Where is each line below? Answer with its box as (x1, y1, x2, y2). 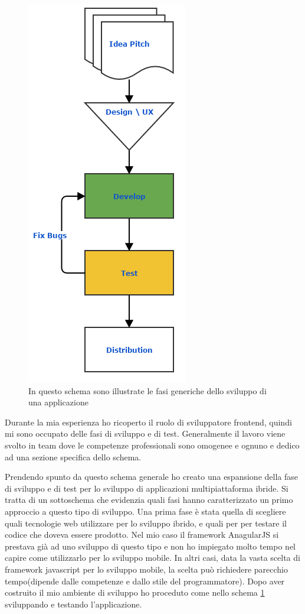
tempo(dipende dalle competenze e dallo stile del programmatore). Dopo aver (5, 574, 285, 587)
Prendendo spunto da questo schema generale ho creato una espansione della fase (5, 470, 298, 483)
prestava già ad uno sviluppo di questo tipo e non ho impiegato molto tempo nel (5, 540, 296, 552)
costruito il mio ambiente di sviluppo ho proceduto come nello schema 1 (5, 586, 265, 599)
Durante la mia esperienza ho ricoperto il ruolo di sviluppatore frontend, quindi (5, 415, 292, 428)
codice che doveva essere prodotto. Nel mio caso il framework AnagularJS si (5, 528, 279, 541)
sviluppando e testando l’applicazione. (5, 597, 142, 610)
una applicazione (28, 396, 88, 408)
